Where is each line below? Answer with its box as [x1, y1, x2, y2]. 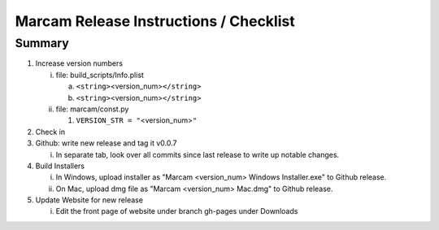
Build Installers [35, 161, 85, 171]
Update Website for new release [35, 195, 144, 205]
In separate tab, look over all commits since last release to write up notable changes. [55, 150, 340, 159]
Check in [35, 127, 65, 137]
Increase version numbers [35, 59, 124, 68]
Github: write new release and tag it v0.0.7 [35, 138, 177, 148]
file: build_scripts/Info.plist [55, 70, 144, 80]
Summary [15, 36, 69, 50]
